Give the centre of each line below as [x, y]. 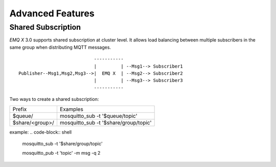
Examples [72, 109]
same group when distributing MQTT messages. [60, 47]
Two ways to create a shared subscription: [54, 99]
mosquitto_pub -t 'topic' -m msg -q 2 [61, 153]
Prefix [20, 109]
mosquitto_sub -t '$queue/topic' [98, 116]
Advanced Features [52, 13]
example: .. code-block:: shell [40, 132]
